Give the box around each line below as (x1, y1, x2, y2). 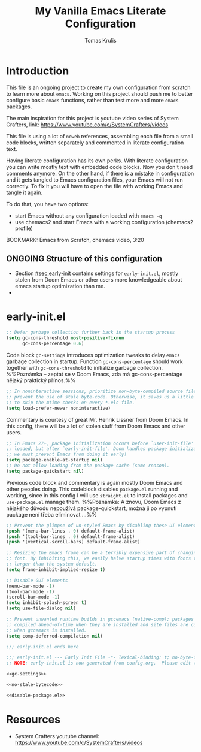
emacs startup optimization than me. (14, 282, 106, 289)
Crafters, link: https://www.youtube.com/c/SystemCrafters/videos (6, 121, 169, 128)
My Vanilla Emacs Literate (35, 4, 166, 18)
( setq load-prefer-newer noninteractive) (6, 405, 111, 411)
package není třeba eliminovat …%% (6, 511, 97, 518)
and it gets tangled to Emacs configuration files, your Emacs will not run (6, 176, 184, 183)
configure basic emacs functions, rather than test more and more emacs (6, 96, 179, 104)
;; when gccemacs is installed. (6, 627, 87, 633)
